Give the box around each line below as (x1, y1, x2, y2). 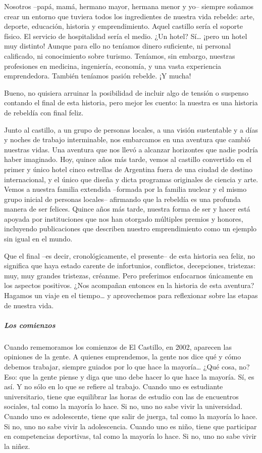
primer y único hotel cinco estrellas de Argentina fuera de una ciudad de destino (4, 163, 252, 174)
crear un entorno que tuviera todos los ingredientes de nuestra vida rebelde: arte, (4, 11, 255, 21)
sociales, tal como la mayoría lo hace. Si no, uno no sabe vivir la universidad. (4, 401, 243, 411)
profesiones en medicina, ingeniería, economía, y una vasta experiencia (4, 60, 222, 71)
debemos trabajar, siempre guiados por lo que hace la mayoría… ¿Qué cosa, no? (4, 361, 250, 372)
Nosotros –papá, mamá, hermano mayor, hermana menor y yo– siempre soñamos (4, 1, 254, 11)
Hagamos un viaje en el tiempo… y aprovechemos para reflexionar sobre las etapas (4, 290, 258, 301)
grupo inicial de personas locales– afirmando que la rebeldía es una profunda (4, 193, 241, 204)
